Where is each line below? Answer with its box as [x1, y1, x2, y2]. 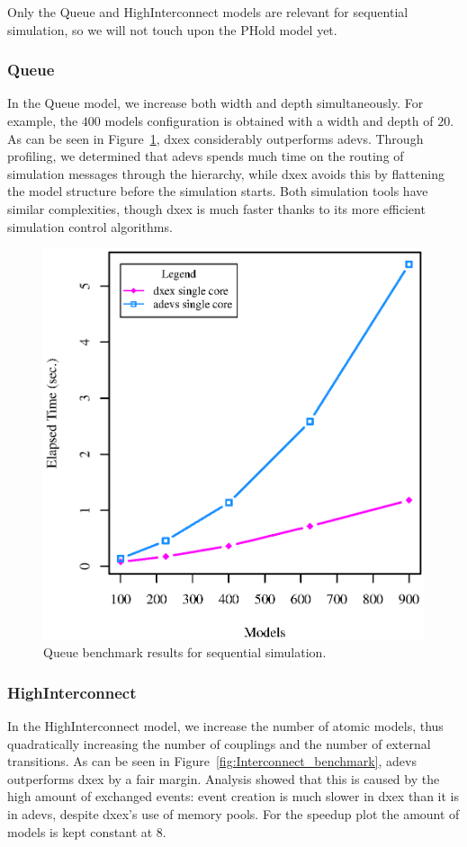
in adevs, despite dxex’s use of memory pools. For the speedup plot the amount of [7, 805, 460, 824]
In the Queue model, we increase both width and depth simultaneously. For [7, 94, 424, 112]
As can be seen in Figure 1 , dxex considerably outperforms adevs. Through [7, 129, 424, 147]
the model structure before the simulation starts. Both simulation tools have [7, 182, 428, 201]
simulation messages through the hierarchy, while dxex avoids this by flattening [7, 164, 445, 183]
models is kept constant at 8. [7, 822, 166, 841]
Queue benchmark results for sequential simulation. [43, 643, 327, 662]
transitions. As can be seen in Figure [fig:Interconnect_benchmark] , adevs [7, 752, 417, 771]
